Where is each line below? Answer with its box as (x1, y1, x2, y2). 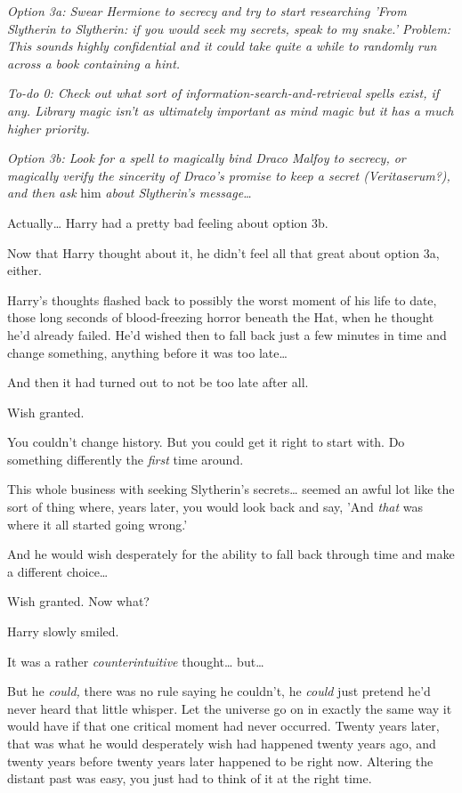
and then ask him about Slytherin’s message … (7, 183, 252, 202)
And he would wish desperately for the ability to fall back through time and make (7, 545, 455, 563)
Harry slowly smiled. (7, 622, 119, 641)
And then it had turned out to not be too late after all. (7, 373, 309, 392)
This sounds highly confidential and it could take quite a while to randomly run (7, 36, 437, 55)
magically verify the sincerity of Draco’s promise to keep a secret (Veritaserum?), (7, 166, 450, 184)
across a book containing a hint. (7, 53, 181, 72)
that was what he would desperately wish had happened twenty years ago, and (7, 734, 436, 752)
